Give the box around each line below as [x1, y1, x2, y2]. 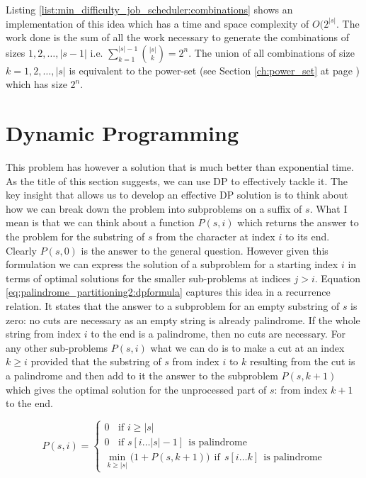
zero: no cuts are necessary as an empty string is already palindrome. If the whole [6, 312, 360, 327]
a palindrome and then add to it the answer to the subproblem [6, 368, 278, 382]
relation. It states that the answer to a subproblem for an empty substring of [6, 299, 340, 313]
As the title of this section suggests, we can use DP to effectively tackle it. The [6, 173, 348, 188]
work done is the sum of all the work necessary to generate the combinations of [6, 30, 350, 45]
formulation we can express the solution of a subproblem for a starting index [6, 257, 338, 272]
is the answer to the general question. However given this [81, 243, 328, 257]
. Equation [314, 270, 361, 285]
